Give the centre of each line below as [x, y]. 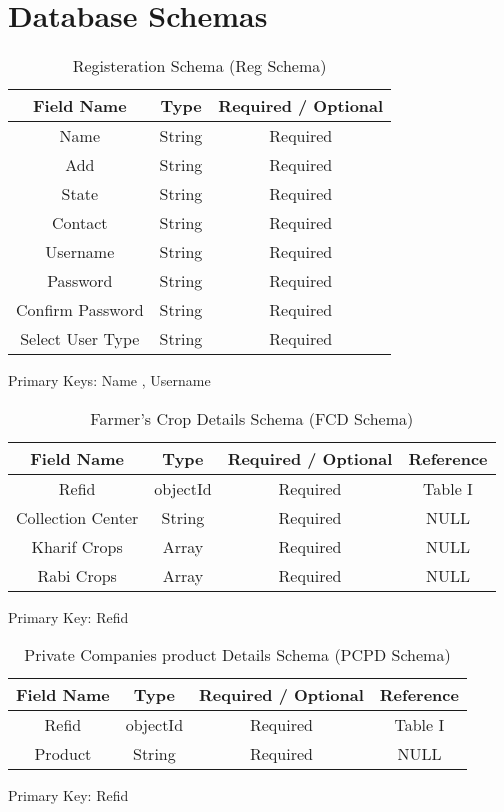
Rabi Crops [77, 575]
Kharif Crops [77, 546]
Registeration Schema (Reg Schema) [199, 66]
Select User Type [80, 339]
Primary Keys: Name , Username [109, 380]
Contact [80, 223]
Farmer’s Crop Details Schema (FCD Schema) [252, 418]
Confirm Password [80, 310]
